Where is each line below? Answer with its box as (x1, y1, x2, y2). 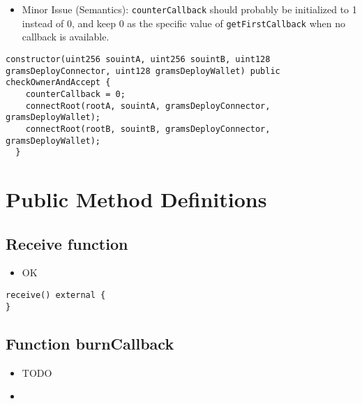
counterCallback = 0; (25, 89, 126, 99)
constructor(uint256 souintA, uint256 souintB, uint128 (6, 54, 271, 64)
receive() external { (6, 290, 106, 300)
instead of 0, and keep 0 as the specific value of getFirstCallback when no (22, 15, 345, 30)
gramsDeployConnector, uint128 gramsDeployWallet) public (6, 66, 280, 76)
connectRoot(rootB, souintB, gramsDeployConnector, (25, 124, 271, 134)
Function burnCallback (6, 332, 174, 354)
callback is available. (22, 29, 110, 44)
